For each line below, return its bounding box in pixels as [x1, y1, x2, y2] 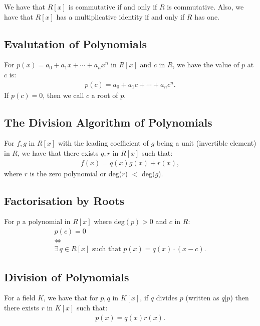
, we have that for [44, 292, 98, 303]
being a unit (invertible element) [156, 138, 256, 148]
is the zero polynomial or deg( [30, 168, 122, 178]
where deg [94, 216, 125, 227]
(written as [185, 292, 219, 303]
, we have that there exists [17, 148, 99, 158]
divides [156, 292, 178, 303]
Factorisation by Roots [4, 192, 125, 208]
